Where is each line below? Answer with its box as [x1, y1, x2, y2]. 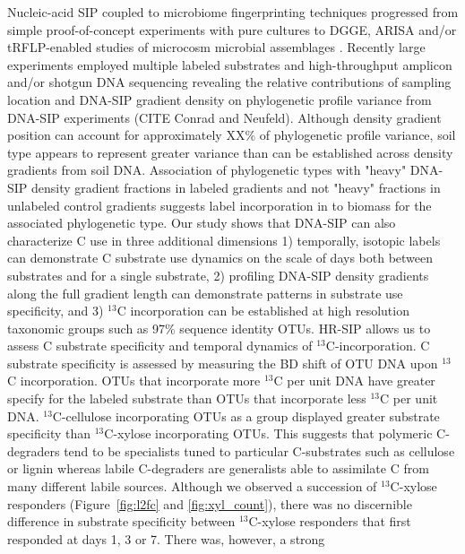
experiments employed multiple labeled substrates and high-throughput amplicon [7, 55, 452, 74]
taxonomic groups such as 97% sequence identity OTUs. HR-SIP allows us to [7, 318, 431, 337]
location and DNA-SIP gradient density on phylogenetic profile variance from [7, 90, 432, 108]
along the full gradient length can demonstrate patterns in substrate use [7, 283, 403, 302]
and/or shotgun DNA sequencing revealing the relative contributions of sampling [7, 73, 452, 91]
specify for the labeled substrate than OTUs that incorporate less [7, 389, 366, 408]
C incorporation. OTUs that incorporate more [7, 371, 261, 390]
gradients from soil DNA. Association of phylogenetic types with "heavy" [7, 160, 407, 179]
